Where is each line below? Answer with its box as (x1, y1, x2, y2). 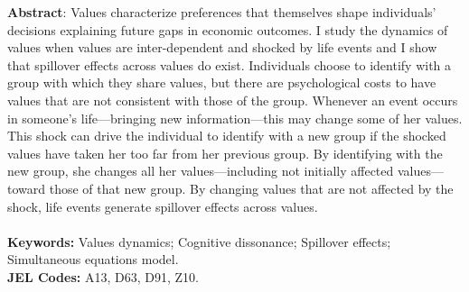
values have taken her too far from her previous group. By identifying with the (7, 143, 443, 162)
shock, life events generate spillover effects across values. (7, 196, 318, 215)
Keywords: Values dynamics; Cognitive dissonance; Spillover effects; (7, 232, 391, 251)
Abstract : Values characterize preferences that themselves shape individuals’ (7, 3, 436, 21)
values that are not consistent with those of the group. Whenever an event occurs (7, 90, 458, 109)
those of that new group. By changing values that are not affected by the (49, 178, 454, 197)
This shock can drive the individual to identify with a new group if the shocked (7, 126, 446, 145)
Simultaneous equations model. (7, 250, 179, 269)
